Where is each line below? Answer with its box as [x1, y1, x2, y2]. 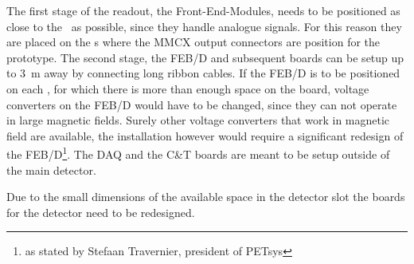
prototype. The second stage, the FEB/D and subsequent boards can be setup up [6, 49, 404, 65]
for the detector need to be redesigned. [6, 203, 195, 220]
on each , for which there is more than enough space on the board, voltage [6, 80, 369, 97]
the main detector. [6, 161, 96, 178]
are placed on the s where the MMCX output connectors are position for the [6, 33, 381, 50]
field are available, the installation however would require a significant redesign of [6, 127, 404, 144]
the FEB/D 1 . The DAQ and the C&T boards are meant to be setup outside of [6, 144, 390, 162]
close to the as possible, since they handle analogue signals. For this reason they [6, 18, 402, 34]
